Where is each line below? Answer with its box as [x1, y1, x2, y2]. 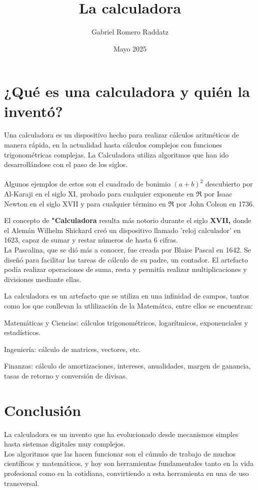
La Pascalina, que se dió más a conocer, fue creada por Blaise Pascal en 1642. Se [4, 244, 251, 254]
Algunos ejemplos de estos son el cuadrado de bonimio [4, 178, 170, 189]
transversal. [4, 477, 39, 488]
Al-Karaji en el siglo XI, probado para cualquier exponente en [4, 188, 194, 198]
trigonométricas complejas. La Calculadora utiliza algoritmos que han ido [4, 149, 229, 159]
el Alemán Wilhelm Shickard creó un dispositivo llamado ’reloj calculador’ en [4, 224, 241, 235]
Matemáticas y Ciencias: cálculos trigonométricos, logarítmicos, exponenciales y [4, 317, 248, 327]
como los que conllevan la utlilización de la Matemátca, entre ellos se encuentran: [4, 300, 253, 310]
